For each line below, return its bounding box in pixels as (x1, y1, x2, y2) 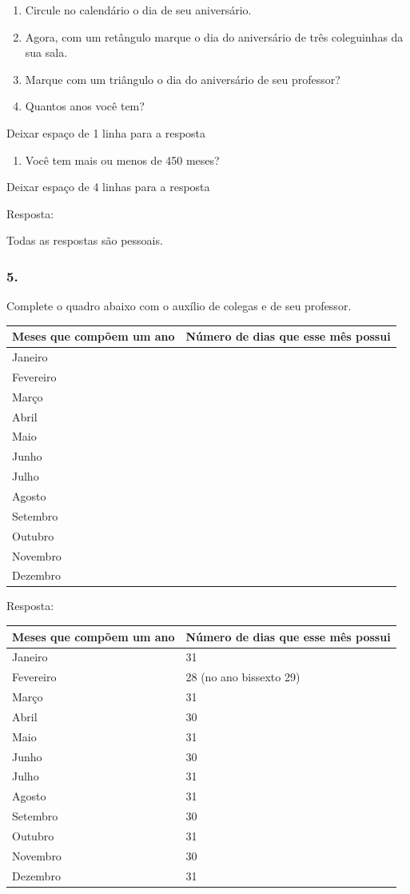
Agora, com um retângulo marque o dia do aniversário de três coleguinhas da (25, 28, 404, 45)
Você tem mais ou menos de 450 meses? (25, 151, 220, 168)
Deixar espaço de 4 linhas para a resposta (6, 178, 210, 195)
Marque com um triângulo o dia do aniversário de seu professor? (25, 70, 340, 87)
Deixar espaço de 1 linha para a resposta (6, 124, 206, 141)
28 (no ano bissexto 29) (185, 669, 301, 685)
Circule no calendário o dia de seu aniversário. (25, 2, 252, 18)
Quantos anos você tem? (25, 98, 145, 114)
